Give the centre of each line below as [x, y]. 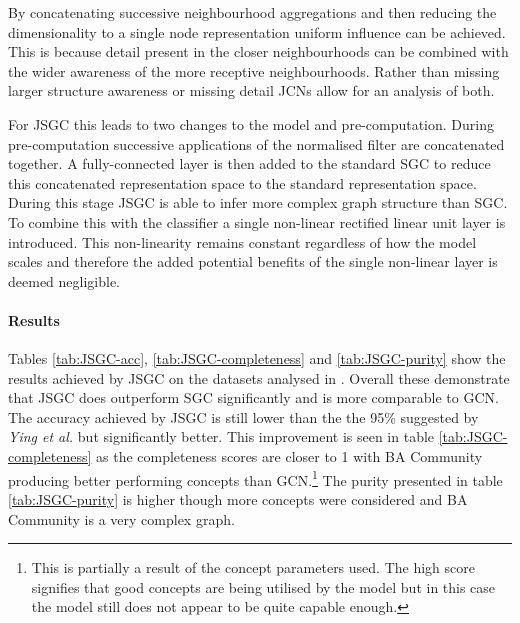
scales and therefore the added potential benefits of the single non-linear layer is [253, 261]
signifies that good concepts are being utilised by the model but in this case [263, 586]
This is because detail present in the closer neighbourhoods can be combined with [258, 51]
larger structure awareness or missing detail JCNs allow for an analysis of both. [251, 90]
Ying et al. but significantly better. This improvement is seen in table [221, 436]
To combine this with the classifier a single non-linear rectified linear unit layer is [257, 221]
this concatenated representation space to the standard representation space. [242, 182]
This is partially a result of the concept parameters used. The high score [253, 567]
